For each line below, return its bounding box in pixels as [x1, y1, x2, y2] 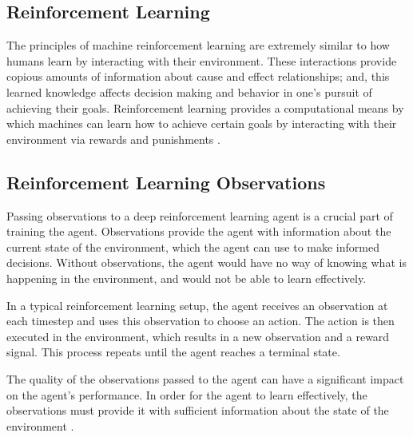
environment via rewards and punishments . [6, 130, 220, 147]
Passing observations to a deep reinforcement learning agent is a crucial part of [6, 207, 393, 224]
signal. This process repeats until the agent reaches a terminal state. [6, 344, 340, 360]
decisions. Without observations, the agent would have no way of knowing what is [6, 254, 407, 271]
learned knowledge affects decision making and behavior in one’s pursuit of [6, 83, 372, 100]
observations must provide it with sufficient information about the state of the [6, 402, 389, 419]
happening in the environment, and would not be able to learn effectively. [6, 269, 367, 286]
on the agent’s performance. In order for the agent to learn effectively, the [6, 386, 367, 403]
